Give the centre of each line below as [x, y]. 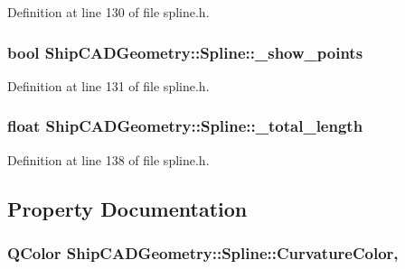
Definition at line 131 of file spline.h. [108, 85]
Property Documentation [127, 208]
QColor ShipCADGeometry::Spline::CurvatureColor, [203, 252]
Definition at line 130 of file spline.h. [108, 12]
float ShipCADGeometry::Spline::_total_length [185, 126]
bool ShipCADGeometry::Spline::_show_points [185, 52]
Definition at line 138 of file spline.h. [108, 159]
